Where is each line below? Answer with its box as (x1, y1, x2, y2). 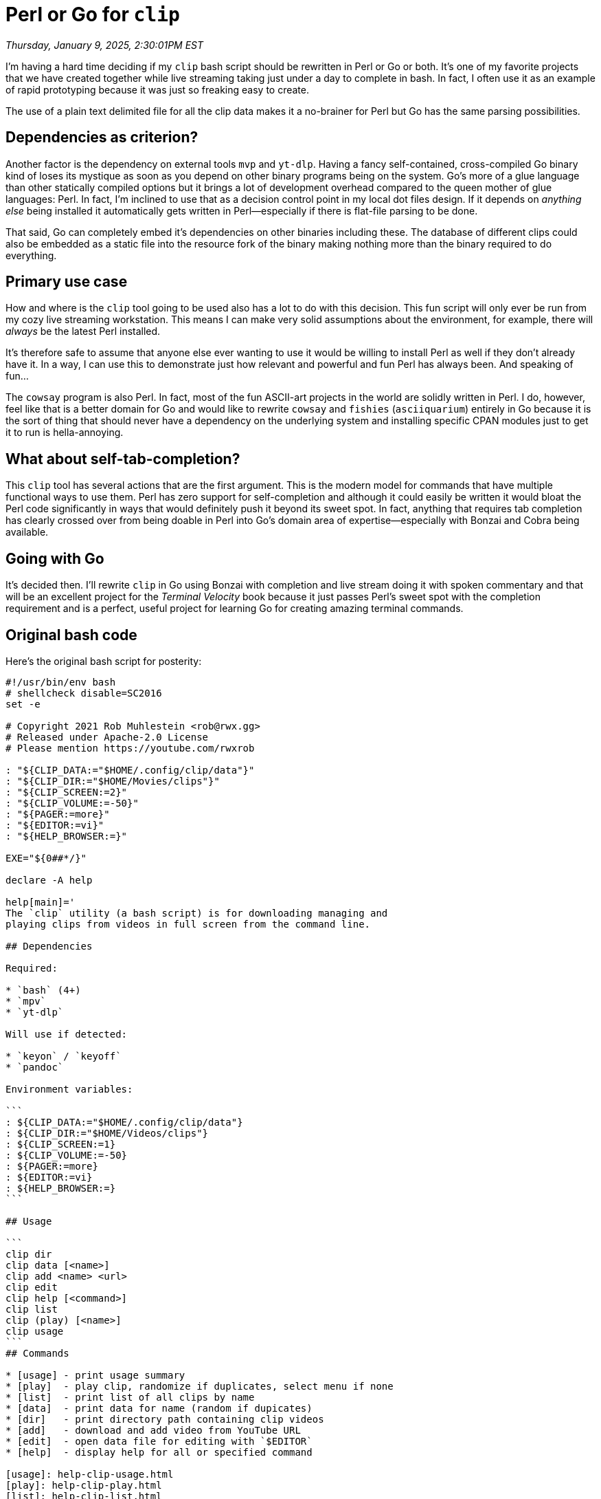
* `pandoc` (5, 1061, 64, 1073)
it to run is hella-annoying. (5, 426, 124, 439)
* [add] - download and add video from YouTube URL (5, 1424, 301, 1436)
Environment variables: (5, 1083, 133, 1095)
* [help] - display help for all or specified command (5, 1446, 313, 1458)
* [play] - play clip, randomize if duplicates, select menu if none (5, 1380, 394, 1392)
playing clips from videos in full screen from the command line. (5, 918, 371, 930)
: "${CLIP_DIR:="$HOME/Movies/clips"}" (5, 775, 220, 787)
